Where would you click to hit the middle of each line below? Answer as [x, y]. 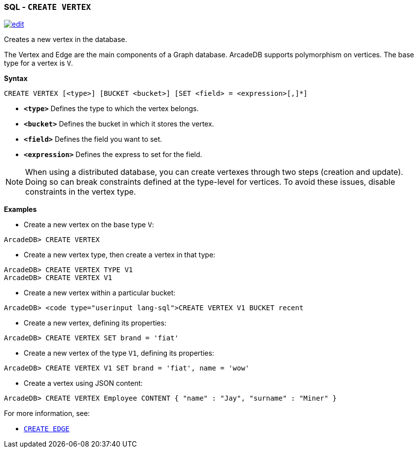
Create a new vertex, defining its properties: [95, 323]
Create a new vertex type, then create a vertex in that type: [120, 255]
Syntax [16, 79]
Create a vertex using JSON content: [83, 383]
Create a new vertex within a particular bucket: [100, 293]
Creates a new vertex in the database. [66, 40]
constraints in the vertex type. [81, 192]
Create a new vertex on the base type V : [89, 225]
